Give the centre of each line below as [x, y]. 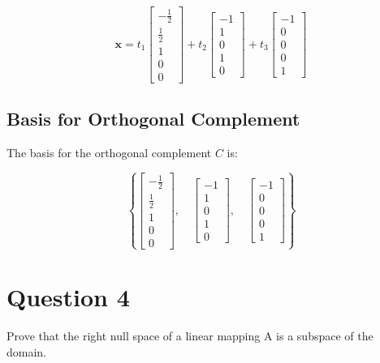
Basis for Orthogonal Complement [153, 119]
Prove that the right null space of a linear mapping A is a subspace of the [190, 336]
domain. [27, 351]
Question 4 [68, 297]
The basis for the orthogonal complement [109, 153]
